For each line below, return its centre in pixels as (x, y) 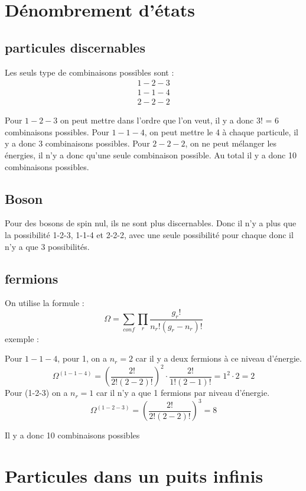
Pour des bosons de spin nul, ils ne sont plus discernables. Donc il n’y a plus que (151, 223)
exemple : (22, 338)
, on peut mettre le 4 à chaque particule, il (221, 131)
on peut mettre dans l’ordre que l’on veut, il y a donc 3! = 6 (170, 120)
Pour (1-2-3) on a (36, 393)
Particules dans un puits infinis (134, 476)
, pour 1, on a (82, 358)
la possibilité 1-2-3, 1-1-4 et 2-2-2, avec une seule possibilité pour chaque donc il (149, 235)
